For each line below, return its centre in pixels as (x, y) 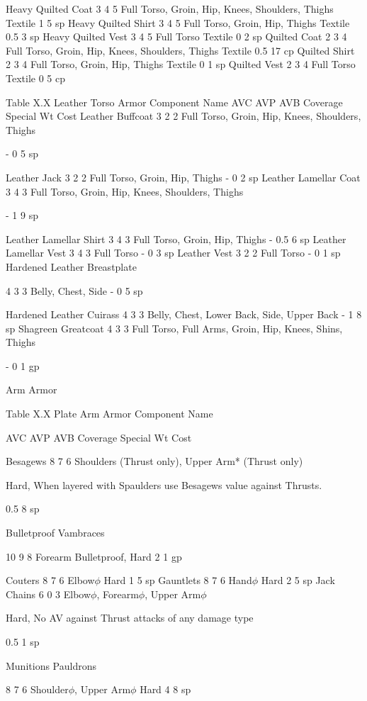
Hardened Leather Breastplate (71, 266)
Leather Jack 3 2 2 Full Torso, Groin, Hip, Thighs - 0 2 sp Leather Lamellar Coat (183, 177)
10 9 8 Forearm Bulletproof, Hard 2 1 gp (94, 556)
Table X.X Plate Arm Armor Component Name (109, 414)
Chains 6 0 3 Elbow (49, 594)
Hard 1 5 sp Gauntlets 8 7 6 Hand (178, 580)
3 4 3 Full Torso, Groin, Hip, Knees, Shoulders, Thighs (125, 191)
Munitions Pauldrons (51, 665)
